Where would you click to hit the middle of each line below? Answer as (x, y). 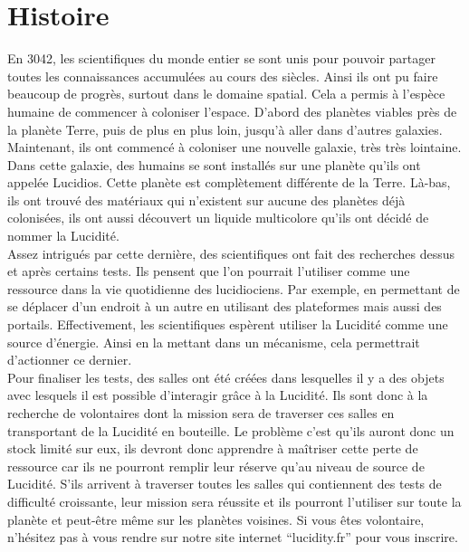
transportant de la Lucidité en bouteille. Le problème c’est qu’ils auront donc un (231, 430)
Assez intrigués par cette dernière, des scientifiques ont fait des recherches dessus (231, 253)
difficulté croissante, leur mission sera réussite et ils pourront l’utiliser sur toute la (234, 501)
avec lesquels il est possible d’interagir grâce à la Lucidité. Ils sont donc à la (218, 395)
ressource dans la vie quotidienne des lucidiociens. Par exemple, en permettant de (234, 288)
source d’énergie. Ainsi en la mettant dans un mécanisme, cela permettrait (214, 342)
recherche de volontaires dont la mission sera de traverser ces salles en (201, 413)
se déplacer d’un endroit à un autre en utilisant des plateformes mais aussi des (225, 306)
